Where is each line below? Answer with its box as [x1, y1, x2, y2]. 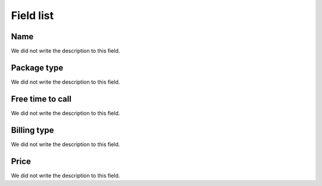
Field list [11, 9, 54, 22]
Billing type [11, 125, 54, 135]
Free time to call [11, 94, 72, 104]
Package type [11, 62, 64, 72]
